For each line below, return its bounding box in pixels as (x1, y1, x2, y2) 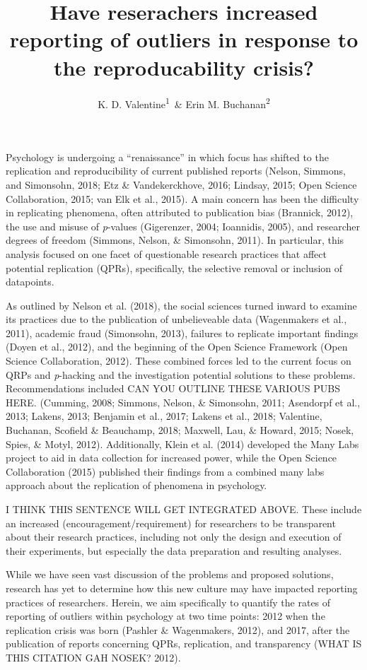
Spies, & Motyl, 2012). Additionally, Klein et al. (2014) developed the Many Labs (6, 436, 359, 451)
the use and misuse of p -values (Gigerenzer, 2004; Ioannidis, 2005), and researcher (6, 218, 360, 233)
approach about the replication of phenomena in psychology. (6, 478, 267, 493)
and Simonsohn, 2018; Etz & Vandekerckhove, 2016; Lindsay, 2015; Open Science (6, 177, 357, 192)
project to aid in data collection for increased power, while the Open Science (6, 450, 337, 465)
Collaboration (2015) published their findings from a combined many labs (6, 464, 325, 478)
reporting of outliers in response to (9, 25, 359, 54)
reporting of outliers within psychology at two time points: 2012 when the (6, 609, 325, 623)
